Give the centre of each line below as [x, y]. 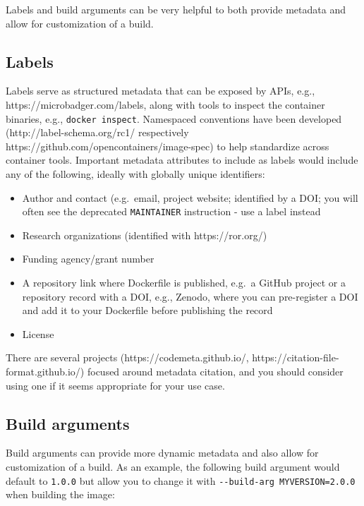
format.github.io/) [45, 372]
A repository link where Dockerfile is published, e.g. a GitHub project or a [184, 283]
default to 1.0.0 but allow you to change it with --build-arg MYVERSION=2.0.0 [181, 480]
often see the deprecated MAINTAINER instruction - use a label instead [171, 211]
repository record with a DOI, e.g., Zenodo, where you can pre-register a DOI [190, 296]
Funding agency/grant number [88, 259]
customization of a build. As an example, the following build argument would [173, 466]
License [38, 333]
